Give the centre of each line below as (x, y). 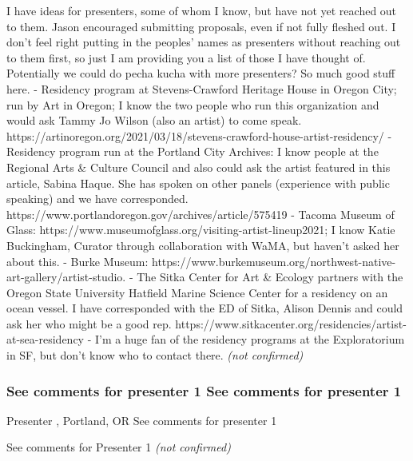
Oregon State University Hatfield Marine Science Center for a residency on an (197, 292)
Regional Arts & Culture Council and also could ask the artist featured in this (199, 167)
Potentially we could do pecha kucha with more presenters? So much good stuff (201, 73)
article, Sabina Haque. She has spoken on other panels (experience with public (198, 183)
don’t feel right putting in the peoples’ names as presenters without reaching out (204, 42)
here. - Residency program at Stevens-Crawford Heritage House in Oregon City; (202, 88)
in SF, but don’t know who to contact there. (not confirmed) (155, 355)
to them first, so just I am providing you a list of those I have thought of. (186, 57)
